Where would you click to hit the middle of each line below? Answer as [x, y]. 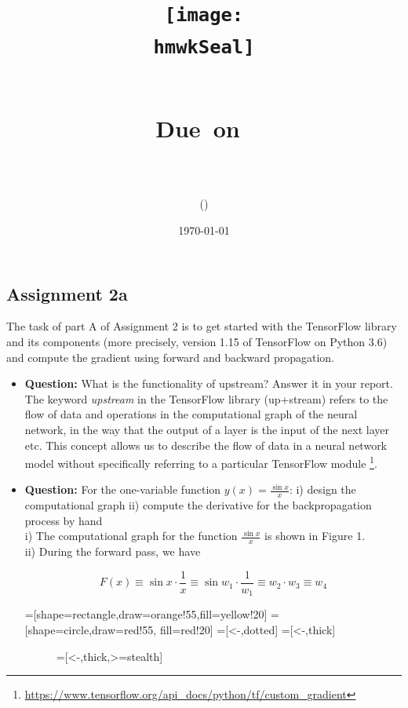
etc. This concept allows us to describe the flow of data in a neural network [206, 445]
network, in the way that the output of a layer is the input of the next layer [207, 429]
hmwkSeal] [204, 47]
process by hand [64, 520]
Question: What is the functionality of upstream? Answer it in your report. [209, 383]
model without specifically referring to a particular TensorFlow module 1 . [201, 462]
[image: [204, 15]
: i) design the [322, 489]
